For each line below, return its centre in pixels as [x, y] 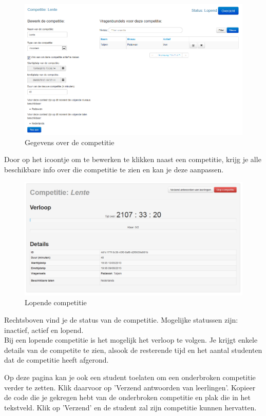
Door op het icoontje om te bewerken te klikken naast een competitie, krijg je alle [133, 159]
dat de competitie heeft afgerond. [56, 360]
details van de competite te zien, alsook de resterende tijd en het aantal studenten [133, 350]
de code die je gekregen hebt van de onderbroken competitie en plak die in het [127, 397]
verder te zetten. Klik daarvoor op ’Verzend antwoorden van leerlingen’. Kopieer [130, 387]
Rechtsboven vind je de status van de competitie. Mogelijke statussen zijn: [121, 319]
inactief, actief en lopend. [44, 330]
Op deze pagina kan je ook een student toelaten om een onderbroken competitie [130, 377]
